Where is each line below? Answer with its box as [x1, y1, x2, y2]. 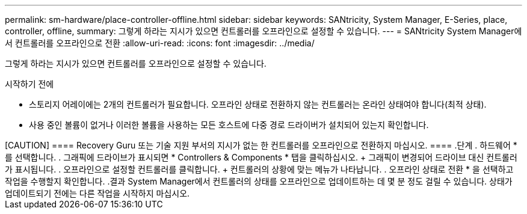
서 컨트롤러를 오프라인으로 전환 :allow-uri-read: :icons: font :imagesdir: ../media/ [5, 38, 315, 48]
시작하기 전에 [5, 79, 54, 89]
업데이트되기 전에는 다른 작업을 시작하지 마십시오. [5, 188, 190, 198]
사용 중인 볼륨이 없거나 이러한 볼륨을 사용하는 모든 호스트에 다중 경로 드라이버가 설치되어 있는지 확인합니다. [29, 120, 429, 130]
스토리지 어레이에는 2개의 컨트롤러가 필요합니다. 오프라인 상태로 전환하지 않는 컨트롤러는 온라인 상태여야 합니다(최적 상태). [29, 99, 487, 109]
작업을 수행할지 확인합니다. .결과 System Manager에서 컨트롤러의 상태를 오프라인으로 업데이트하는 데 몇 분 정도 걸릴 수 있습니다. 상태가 [5, 176, 513, 186]
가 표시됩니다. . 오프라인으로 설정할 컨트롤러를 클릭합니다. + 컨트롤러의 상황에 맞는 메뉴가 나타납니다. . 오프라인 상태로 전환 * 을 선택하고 [5, 164, 514, 174]
